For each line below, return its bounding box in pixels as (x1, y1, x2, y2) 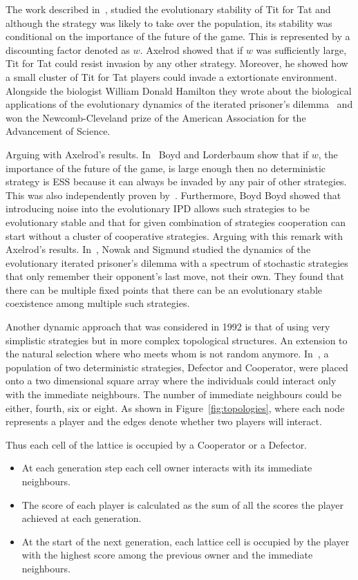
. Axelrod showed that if (140, 42, 243, 57)
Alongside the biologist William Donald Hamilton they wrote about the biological (6, 83, 352, 97)
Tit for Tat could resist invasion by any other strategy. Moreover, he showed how (6, 56, 348, 71)
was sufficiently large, (256, 42, 347, 57)
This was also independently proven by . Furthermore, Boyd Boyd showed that (6, 187, 341, 202)
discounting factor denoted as (6, 42, 130, 57)
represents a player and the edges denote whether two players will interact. (6, 414, 322, 429)
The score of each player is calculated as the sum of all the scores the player (21, 497, 344, 512)
